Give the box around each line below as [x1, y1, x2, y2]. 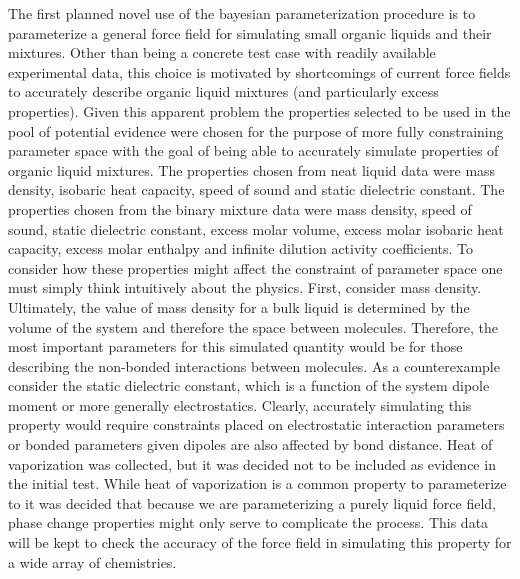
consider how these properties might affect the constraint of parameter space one [8, 257, 503, 278]
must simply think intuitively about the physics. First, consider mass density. [8, 277, 482, 298]
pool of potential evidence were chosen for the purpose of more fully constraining [8, 120, 504, 141]
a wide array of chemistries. [8, 551, 177, 572]
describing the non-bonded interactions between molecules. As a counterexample [8, 355, 500, 376]
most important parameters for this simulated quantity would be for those [8, 336, 463, 357]
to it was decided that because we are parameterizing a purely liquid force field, [8, 492, 496, 513]
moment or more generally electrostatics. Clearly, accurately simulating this [8, 394, 472, 415]
